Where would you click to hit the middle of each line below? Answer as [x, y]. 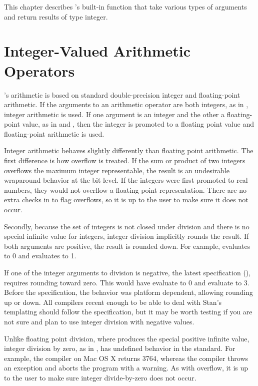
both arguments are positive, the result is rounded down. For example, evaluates [127, 246]
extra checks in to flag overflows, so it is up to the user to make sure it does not [126, 200]
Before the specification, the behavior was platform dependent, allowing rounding [128, 292]
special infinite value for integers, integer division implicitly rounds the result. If [126, 236]
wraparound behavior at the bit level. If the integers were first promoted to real [126, 180]
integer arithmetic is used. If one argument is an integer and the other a [114, 114]
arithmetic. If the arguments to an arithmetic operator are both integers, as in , [126, 104]
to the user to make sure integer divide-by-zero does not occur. [100, 377]
